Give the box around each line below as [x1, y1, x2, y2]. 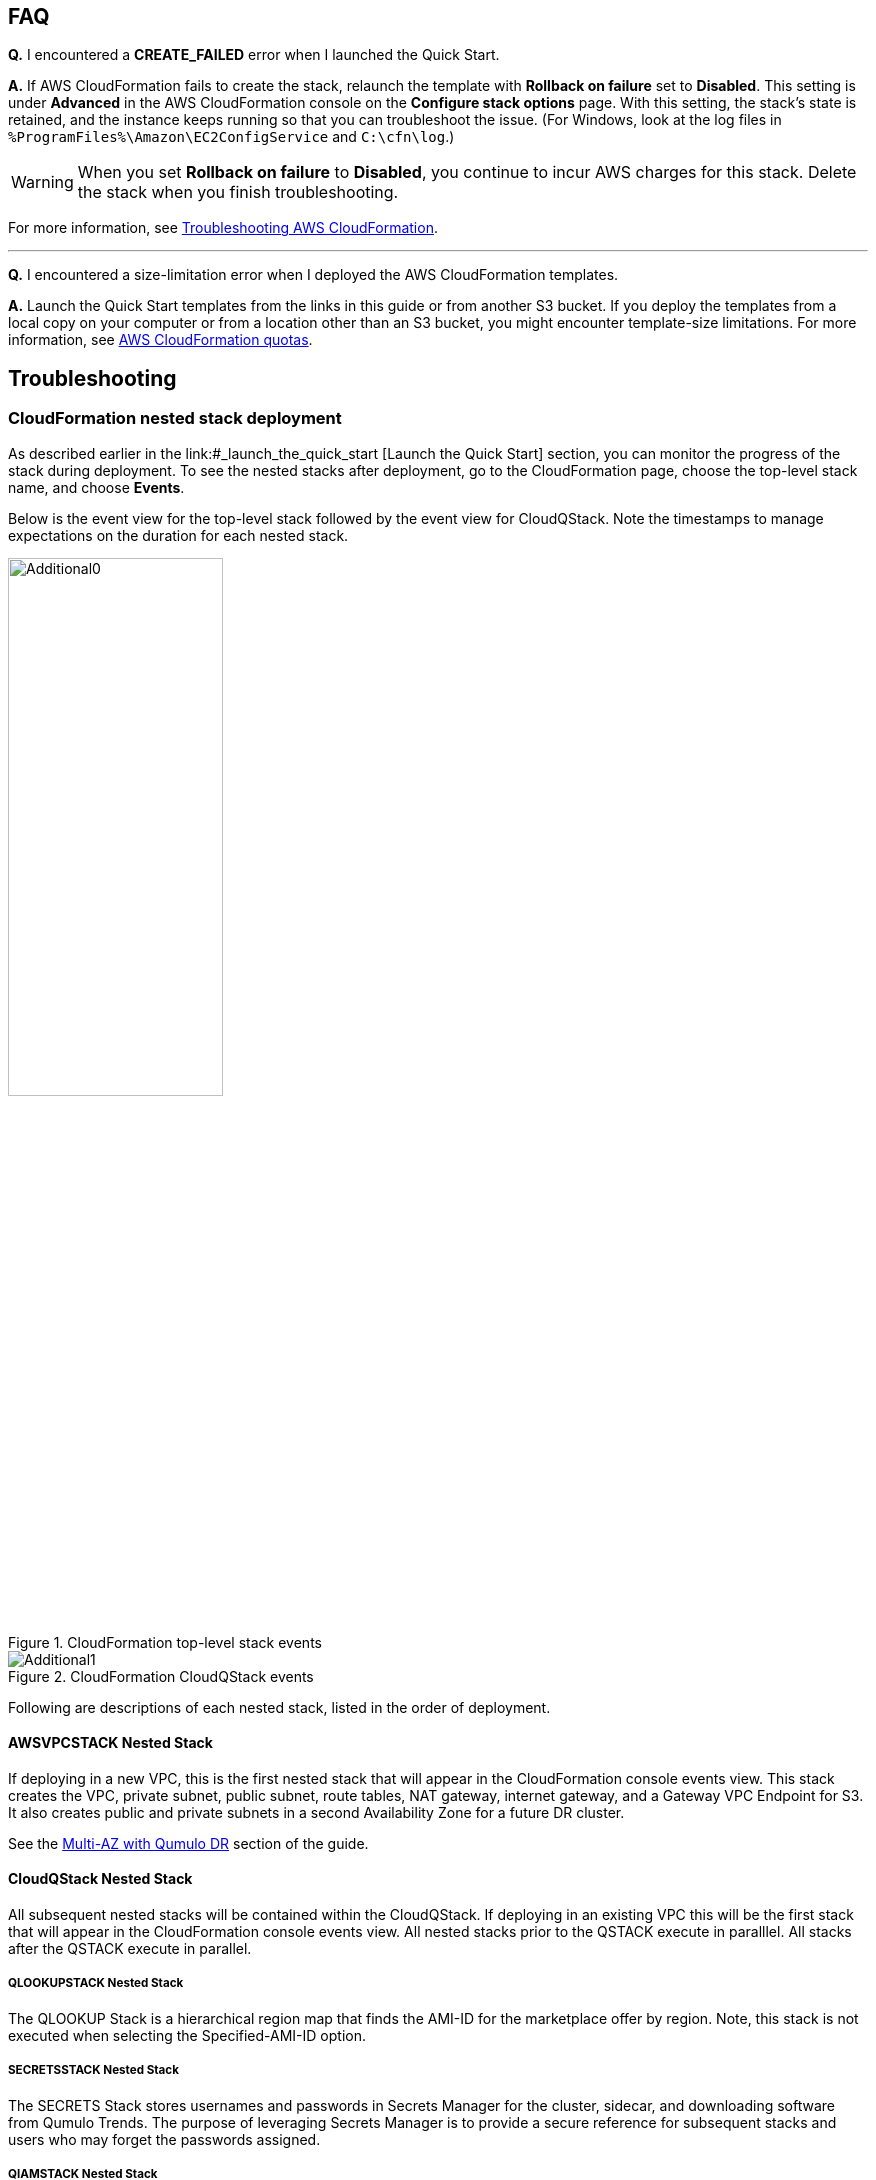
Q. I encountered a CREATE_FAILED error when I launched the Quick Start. [8, 46, 500, 64]
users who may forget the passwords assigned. [8, 2130, 321, 2148]
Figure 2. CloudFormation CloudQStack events [8, 1667, 314, 1685]
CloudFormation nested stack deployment [8, 408, 342, 429]
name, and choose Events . [8, 478, 185, 496]
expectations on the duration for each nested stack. [8, 526, 349, 544]
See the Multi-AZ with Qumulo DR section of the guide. [8, 1834, 369, 1852]
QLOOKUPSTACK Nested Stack [8, 1976, 184, 1991]
